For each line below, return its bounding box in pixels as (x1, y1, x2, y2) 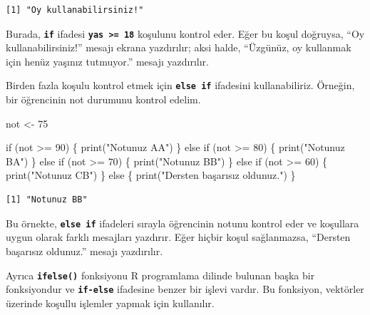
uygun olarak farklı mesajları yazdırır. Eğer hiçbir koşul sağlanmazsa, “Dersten (6, 229, 351, 244)
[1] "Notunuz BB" (6, 195, 88, 205)
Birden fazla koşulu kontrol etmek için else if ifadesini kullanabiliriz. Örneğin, (6, 78, 355, 93)
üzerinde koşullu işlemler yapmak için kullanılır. (6, 295, 215, 310)
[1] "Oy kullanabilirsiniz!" (6, 5, 144, 15)
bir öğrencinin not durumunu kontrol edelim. (6, 92, 201, 107)
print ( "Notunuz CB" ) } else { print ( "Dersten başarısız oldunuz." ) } (6, 167, 296, 182)
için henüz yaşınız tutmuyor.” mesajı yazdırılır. (6, 53, 209, 68)
